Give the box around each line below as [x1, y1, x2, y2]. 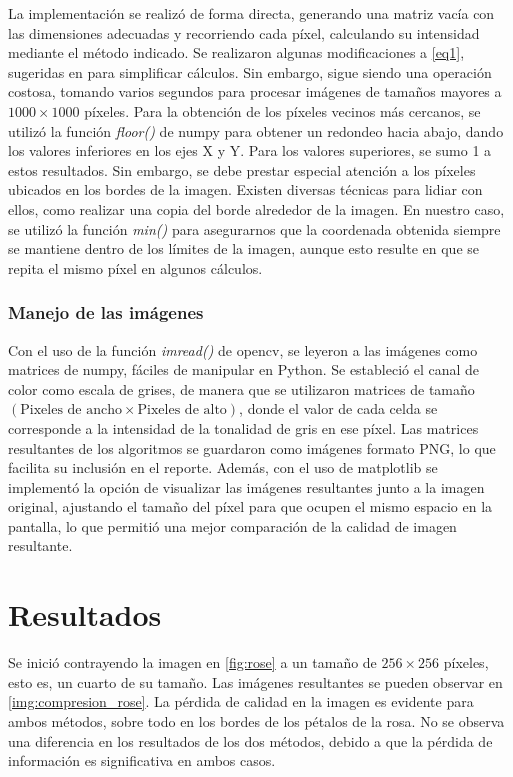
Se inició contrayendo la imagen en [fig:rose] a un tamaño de [8, 652, 377, 673]
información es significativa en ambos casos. [8, 750, 276, 771]
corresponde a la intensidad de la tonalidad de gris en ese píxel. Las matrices [8, 417, 479, 438]
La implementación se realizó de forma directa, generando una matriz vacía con [8, 3, 495, 23]
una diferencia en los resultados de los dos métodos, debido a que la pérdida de [8, 730, 493, 751]
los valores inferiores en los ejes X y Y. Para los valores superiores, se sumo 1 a [8, 140, 492, 161]
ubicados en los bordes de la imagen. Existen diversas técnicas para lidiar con [8, 179, 483, 200]
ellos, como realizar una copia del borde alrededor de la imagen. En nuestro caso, [8, 198, 505, 219]
